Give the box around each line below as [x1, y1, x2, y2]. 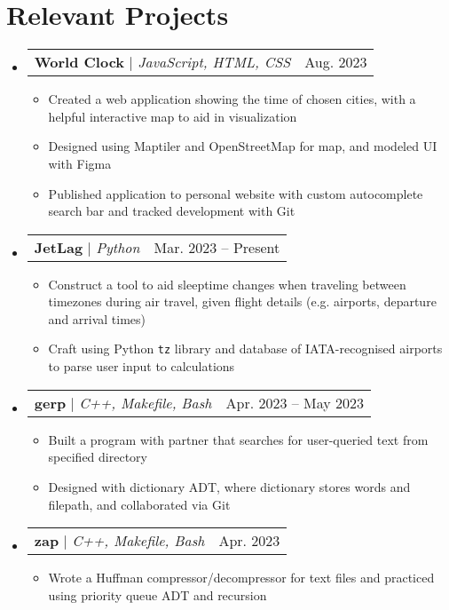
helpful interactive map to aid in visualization [48, 107, 297, 125]
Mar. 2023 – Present [154, 236, 280, 257]
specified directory [48, 448, 147, 466]
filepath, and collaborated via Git [48, 495, 231, 513]
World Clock [34, 51, 125, 73]
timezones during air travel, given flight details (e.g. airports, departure [48, 292, 437, 311]
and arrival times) [48, 309, 146, 328]
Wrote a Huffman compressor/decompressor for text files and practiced [48, 568, 435, 587]
